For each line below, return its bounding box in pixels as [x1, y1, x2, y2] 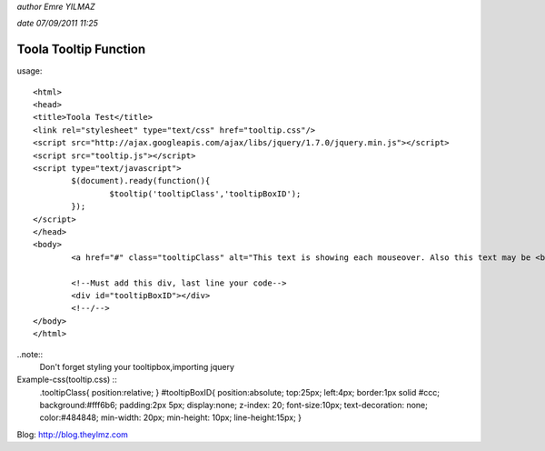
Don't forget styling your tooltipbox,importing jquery [39, 361, 235, 372]
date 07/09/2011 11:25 [16, 18, 99, 29]
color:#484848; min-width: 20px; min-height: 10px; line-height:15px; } [39, 412, 302, 423]
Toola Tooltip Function [16, 42, 146, 57]
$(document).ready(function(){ [71, 175, 211, 186]
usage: [16, 65, 43, 76]
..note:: [16, 348, 44, 359]
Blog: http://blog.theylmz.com [16, 428, 129, 440]
